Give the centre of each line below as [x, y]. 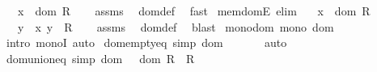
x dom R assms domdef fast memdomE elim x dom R [194, 11]
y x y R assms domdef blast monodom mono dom [176, 26]
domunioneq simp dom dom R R [100, 58]
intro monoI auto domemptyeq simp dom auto [146, 42]
